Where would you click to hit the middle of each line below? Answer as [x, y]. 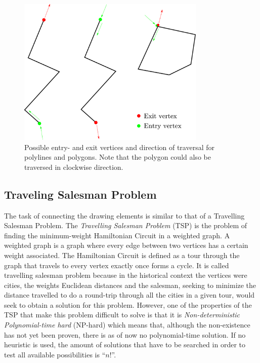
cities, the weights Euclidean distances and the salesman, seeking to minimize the [130, 285]
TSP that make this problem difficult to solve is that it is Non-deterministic [122, 315]
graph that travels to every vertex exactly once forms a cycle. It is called [117, 265]
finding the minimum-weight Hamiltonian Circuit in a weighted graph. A [117, 235]
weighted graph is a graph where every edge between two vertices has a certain [126, 245]
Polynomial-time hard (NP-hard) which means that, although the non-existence [127, 325]
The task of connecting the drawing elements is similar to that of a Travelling [124, 215]
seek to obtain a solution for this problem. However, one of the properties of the [128, 304]
